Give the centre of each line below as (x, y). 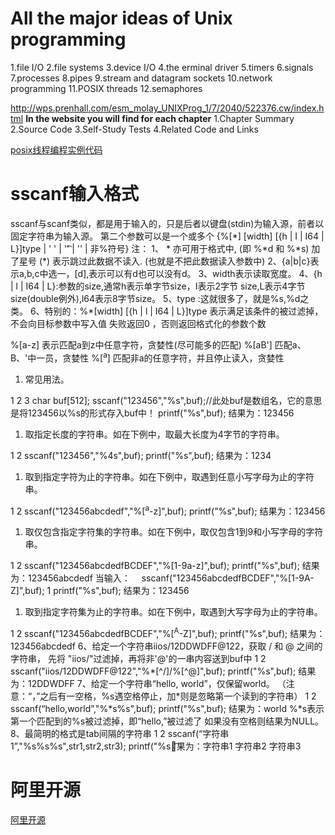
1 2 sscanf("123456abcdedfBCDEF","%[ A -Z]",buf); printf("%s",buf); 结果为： (168, 632)
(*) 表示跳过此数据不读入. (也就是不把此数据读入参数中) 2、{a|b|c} (174, 261)
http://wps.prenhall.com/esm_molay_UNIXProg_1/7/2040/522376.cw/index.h (167, 108)
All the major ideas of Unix (121, 18)
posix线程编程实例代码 (56, 149)
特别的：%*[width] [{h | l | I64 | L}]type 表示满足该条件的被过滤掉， (184, 311)
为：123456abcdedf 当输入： (70, 578)
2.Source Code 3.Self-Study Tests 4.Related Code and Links (134, 129)
